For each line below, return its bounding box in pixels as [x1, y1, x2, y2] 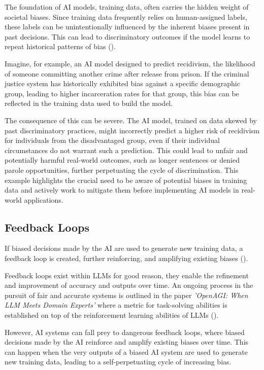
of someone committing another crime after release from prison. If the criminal [5, 68, 249, 79]
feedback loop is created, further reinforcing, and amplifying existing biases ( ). [5, 253, 248, 264]
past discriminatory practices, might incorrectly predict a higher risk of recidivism [5, 125, 260, 135]
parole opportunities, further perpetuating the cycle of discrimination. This [5, 164, 239, 175]
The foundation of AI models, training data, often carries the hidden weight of [5, 2, 249, 12]
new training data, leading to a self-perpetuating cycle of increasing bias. [5, 356, 232, 367]
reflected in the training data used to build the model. [5, 98, 173, 108]
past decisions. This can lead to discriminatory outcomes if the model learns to [5, 31, 250, 42]
